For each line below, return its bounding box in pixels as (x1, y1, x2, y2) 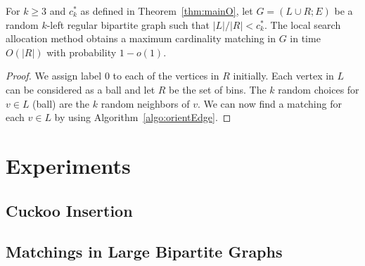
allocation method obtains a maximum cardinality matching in (6, 31, 276, 46)
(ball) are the (32, 96, 90, 110)
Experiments (6, 151, 131, 179)
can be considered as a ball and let (6, 82, 155, 96)
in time (290, 31, 321, 46)
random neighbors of (101, 96, 190, 110)
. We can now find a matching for (197, 96, 342, 110)
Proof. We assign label (6, 68, 102, 83)
